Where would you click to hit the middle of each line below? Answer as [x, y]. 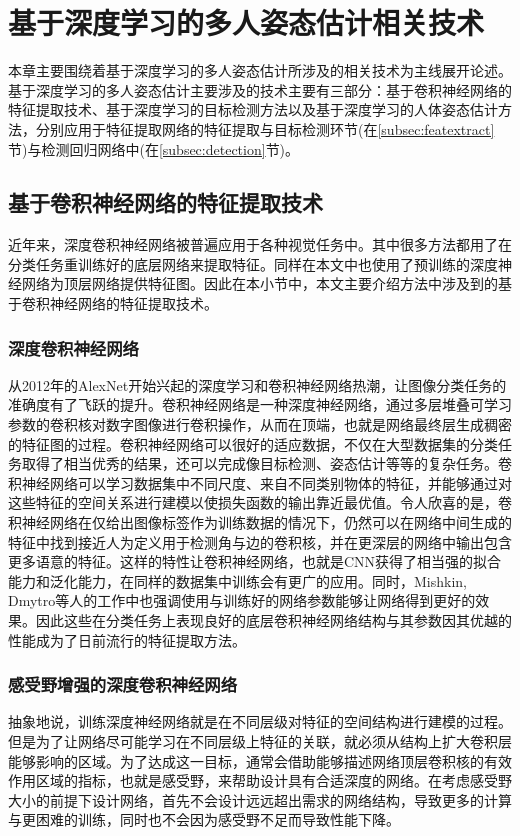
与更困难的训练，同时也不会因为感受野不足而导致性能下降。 [204, 819]
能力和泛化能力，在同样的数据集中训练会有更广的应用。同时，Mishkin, [237, 580]
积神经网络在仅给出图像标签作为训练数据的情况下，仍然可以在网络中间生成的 [260, 522]
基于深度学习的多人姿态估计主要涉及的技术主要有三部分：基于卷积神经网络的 [260, 89]
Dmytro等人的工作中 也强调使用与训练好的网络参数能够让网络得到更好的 [242, 600]
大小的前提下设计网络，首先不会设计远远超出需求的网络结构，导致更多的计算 [260, 799]
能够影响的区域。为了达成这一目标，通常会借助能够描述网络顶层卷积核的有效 [260, 760]
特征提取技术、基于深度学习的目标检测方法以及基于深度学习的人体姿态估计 [253, 109]
